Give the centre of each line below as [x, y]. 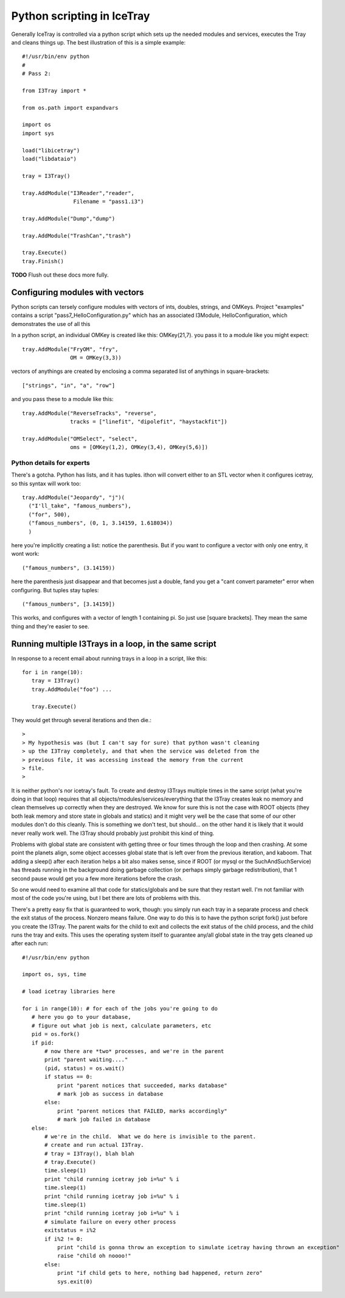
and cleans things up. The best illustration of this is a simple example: [98, 42]
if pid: [43, 1043]
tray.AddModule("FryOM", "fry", [70, 349]
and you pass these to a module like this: [62, 399]
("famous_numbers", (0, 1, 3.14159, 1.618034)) [101, 523]
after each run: [30, 943]
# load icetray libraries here [69, 991]
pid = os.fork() [56, 1034]
